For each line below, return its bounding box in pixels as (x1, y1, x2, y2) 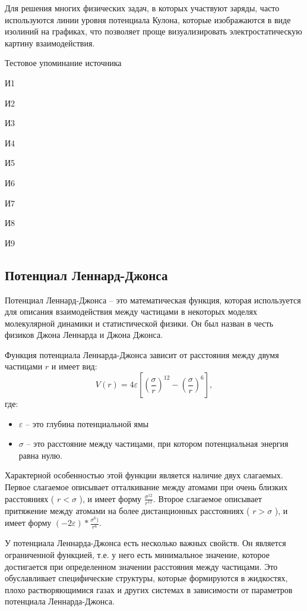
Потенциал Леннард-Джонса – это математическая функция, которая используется (5, 293, 301, 306)
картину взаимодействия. (5, 36, 95, 49)
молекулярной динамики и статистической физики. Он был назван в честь (5, 317, 274, 329)
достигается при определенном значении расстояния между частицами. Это (5, 560, 278, 572)
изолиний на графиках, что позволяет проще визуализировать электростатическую (5, 25, 302, 37)
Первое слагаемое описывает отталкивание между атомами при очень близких (5, 481, 288, 493)
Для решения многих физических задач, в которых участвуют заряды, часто (5, 2, 280, 14)
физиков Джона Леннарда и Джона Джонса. (5, 328, 163, 341)
